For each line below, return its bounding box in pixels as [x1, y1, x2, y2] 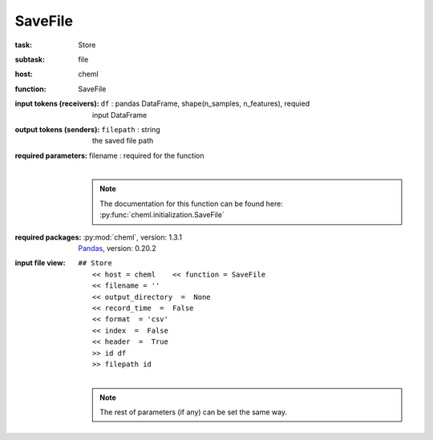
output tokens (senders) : [14, 124, 100, 134]
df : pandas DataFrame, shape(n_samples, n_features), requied [100, 99, 310, 108]
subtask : [14, 54, 46, 64]
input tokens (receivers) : [14, 99, 99, 108]
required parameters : [14, 151, 88, 160]
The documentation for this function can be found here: [99, 199, 284, 208]
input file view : [14, 258, 66, 268]
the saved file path [92, 136, 154, 146]
